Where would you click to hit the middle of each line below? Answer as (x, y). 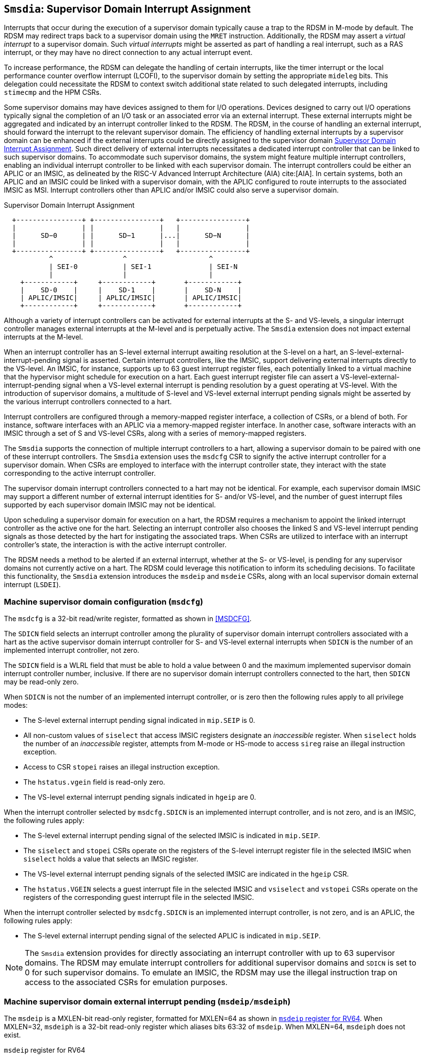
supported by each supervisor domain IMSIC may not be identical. (110, 505)
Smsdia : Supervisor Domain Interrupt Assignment (127, 9)
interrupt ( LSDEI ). (32, 585)
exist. (12, 1035)
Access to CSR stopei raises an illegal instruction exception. (122, 767)
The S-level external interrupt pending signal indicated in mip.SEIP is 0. (139, 720)
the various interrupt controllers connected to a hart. (88, 402)
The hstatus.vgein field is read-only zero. (94, 782)
